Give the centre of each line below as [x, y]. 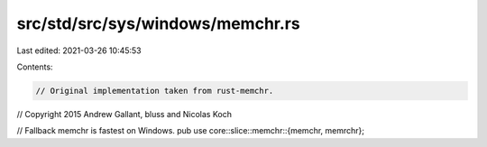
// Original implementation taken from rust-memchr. [155, 91]
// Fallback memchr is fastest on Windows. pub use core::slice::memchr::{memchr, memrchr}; [191, 131]
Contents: [35, 67]
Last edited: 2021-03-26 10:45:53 [79, 51]
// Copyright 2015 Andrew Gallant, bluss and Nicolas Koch [124, 114]
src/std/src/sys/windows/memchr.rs [159, 23]
